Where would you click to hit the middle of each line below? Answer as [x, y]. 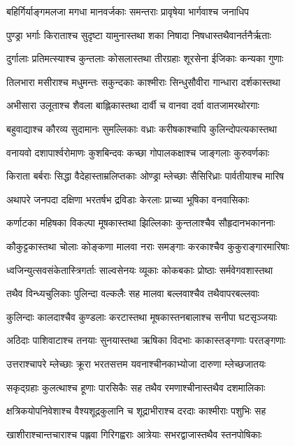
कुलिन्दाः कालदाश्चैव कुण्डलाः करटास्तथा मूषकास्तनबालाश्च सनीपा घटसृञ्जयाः [142, 316]
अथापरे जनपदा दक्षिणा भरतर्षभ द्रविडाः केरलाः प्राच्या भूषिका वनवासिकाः [128, 199]
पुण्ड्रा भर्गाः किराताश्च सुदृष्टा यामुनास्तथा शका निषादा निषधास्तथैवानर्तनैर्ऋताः [139, 35]
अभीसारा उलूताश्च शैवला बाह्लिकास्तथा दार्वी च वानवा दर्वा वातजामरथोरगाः [133, 105]
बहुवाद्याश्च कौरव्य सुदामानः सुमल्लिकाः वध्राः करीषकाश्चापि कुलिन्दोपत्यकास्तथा [142, 128]
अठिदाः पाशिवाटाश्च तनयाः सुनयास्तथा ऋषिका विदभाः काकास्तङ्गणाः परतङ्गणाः [146, 340]
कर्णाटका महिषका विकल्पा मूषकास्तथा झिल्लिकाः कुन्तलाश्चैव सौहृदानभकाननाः [141, 223]
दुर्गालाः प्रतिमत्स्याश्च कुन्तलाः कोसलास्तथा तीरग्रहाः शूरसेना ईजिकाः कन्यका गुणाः [145, 58]
